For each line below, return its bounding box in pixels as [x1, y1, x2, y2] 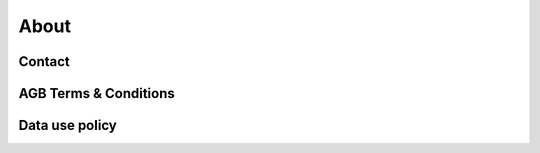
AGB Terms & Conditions [18, 85, 175, 102]
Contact [18, 53, 70, 70]
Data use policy [18, 117, 117, 134]
